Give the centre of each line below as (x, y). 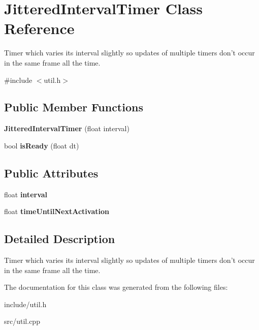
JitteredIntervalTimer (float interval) (67, 128)
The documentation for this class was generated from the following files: (116, 287)
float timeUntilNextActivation (57, 211)
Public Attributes (51, 173)
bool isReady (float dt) (42, 145)
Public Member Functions (74, 107)
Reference (39, 28)
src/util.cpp (22, 321)
